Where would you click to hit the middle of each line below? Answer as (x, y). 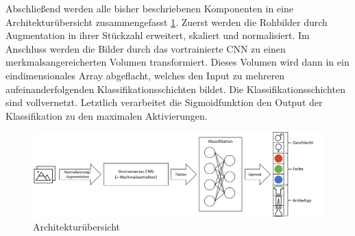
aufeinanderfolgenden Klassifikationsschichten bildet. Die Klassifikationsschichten (175, 89)
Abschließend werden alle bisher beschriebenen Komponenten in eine (149, 8)
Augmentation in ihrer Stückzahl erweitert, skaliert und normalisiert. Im (158, 35)
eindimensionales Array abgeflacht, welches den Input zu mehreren (145, 75)
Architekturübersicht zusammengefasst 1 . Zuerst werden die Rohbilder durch (167, 22)
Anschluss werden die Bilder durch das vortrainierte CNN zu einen (146, 48)
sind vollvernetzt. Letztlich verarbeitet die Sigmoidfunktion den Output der (164, 102)
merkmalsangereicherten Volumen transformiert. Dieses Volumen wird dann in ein (177, 62)
